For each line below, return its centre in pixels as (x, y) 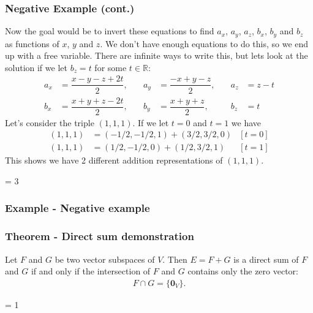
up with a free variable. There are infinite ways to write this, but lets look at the (156, 55)
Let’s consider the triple (50, 122)
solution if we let (36, 67)
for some (111, 67)
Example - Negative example (77, 208)
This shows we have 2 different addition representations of (114, 160)
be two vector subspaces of (105, 259)
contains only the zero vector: (243, 271)
